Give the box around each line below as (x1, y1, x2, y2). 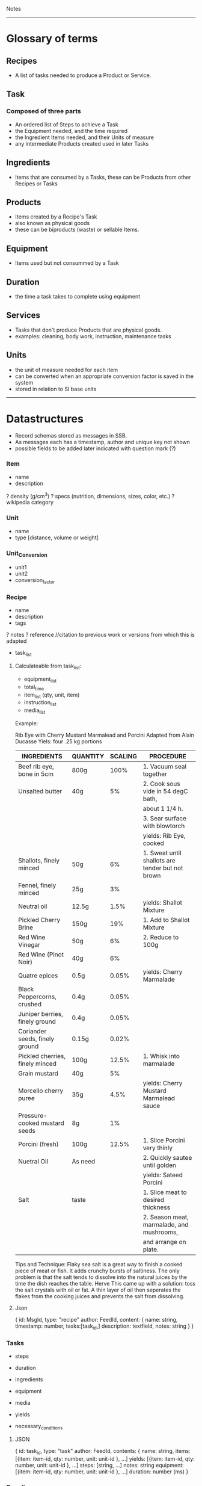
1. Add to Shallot (142, 915, 190, 924)
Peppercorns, (17, 992, 57, 1001)
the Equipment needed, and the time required (14, 127, 128, 134)
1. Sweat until (142, 849, 182, 857)
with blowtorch (142, 822, 185, 830)
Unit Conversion (6, 549, 48, 559)
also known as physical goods (14, 220, 90, 227)
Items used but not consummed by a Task (14, 259, 119, 267)
